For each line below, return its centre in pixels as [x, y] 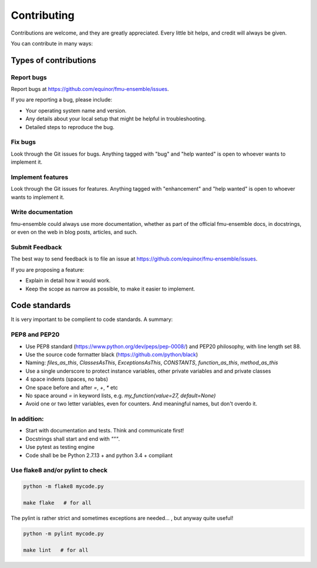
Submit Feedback [36, 248]
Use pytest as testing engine [60, 447]
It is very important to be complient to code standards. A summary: [92, 319]
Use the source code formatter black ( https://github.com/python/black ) [112, 354]
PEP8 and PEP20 [35, 334]
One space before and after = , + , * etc [72, 387]
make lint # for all [56, 550]
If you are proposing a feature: [48, 269]
